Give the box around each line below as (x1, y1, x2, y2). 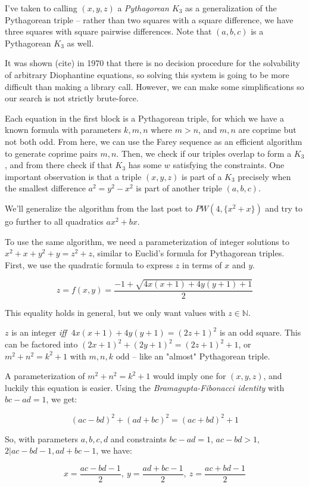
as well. (67, 36, 94, 49)
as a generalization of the (185, 2, 277, 14)
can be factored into (5, 338, 78, 350)
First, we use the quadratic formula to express (5, 258, 173, 271)
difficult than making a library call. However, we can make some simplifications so (5, 80, 304, 92)
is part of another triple (136, 182, 222, 194)
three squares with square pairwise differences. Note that (5, 25, 212, 38)
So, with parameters (5, 432, 79, 445)
